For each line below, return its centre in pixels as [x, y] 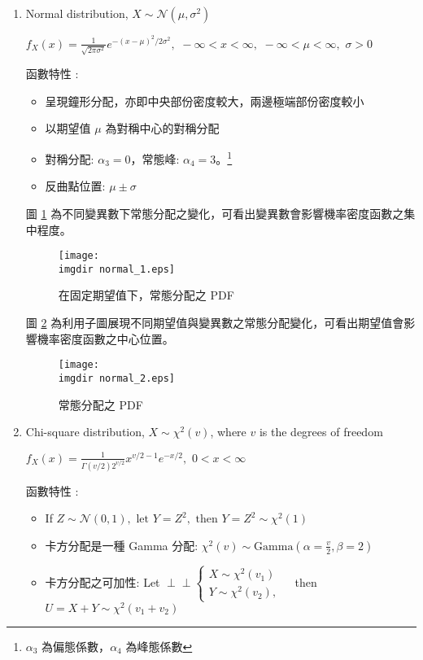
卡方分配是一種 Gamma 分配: [122, 545]
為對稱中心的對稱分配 [162, 128]
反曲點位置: [75, 186]
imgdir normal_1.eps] [116, 269]
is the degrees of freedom [321, 432]
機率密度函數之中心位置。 [105, 338]
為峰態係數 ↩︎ [159, 646]
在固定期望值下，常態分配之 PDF [146, 295]
